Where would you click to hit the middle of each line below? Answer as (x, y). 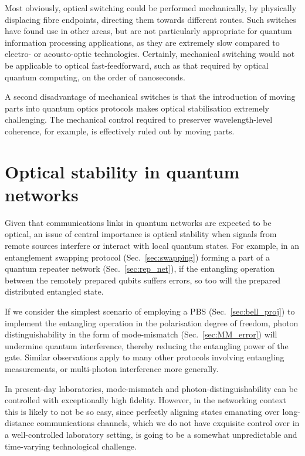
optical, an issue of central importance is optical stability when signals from (141, 234)
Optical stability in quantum (122, 171)
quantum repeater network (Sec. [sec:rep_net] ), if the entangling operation (140, 268)
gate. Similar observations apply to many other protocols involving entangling (145, 357)
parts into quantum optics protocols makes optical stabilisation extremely (137, 108)
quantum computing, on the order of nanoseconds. (95, 77)
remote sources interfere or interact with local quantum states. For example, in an (152, 246)
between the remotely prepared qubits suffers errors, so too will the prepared (143, 280)
